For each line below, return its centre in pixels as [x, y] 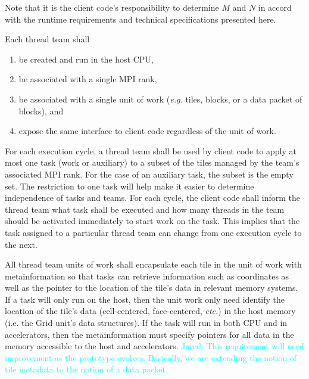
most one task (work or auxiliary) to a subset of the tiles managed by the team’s [152, 162]
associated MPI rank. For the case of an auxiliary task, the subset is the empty [149, 174]
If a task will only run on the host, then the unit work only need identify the [145, 299]
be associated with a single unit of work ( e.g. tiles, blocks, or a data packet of [160, 99]
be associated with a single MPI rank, [88, 79]
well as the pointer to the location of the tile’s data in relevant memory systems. [152, 288]
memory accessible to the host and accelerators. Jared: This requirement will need [154, 346]
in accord [275, 7]
